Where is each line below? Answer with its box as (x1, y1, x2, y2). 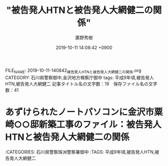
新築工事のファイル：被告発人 (38, 118, 161, 130)
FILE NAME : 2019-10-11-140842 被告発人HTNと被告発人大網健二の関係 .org (5, 67, 141, 74)
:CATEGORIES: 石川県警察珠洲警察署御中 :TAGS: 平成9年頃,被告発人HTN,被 (5, 148, 159, 155)
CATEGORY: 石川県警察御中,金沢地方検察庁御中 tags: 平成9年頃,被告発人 (5, 74, 154, 80)
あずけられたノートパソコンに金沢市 (5, 106, 154, 117)
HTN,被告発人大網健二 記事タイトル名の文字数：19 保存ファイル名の (5, 80, 149, 86)
